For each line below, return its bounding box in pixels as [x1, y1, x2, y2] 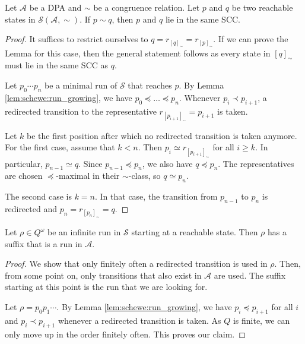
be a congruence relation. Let [93, 1, 200, 13]
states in [5, 12, 36, 25]
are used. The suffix [214, 269, 286, 281]
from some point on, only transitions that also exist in [5, 269, 202, 281]
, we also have [142, 157, 193, 169]
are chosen [5, 169, 43, 182]
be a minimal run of [45, 79, 117, 91]
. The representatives [218, 157, 294, 169]
